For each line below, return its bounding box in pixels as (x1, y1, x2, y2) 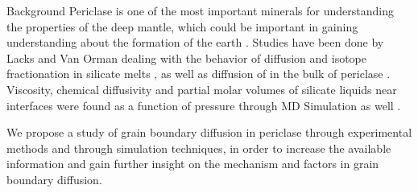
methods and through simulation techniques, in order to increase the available (6, 139, 391, 156)
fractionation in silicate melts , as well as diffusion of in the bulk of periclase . (6, 65, 391, 82)
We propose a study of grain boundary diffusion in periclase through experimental (6, 124, 412, 141)
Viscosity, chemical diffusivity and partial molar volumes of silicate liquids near (6, 80, 397, 97)
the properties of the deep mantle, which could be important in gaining (6, 18, 358, 35)
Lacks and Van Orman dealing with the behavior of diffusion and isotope (6, 49, 366, 66)
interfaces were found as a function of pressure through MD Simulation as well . (6, 96, 401, 113)
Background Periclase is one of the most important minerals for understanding (6, 2, 394, 18)
